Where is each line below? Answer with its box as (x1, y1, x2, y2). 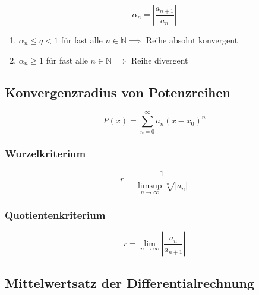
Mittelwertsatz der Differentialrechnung (5, 274, 255, 292)
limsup (137, 182, 162, 191)
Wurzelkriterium (5, 146, 86, 161)
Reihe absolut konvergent (146, 34, 238, 46)
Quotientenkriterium (5, 207, 106, 222)
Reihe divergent (131, 53, 188, 66)
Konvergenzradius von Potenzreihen (5, 83, 231, 101)
